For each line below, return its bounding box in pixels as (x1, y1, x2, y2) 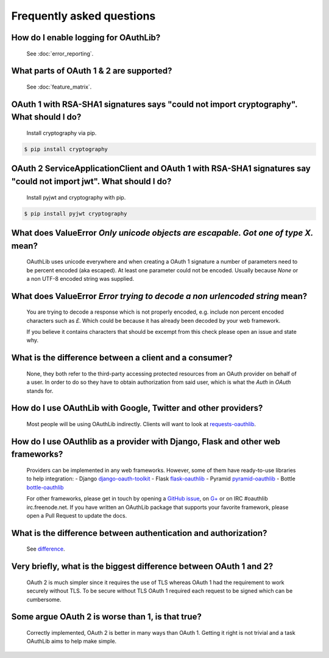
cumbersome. (26, 596, 62, 603)
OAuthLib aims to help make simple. (26, 638, 117, 645)
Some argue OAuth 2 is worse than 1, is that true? (11, 612, 202, 622)
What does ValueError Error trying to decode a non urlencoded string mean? (11, 291, 308, 302)
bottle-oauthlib (26, 483, 64, 491)
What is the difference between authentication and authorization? (11, 528, 267, 538)
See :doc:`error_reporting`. (26, 49, 94, 57)
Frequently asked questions (11, 9, 156, 23)
